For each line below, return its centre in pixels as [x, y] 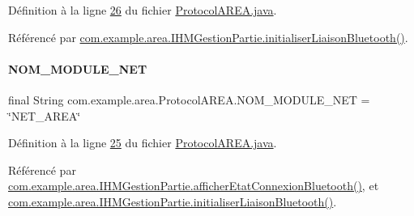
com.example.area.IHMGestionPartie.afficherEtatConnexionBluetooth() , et [194, 186]
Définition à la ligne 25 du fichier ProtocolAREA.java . [143, 143]
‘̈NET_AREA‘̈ [45, 115]
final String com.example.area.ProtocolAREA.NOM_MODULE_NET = [189, 99]
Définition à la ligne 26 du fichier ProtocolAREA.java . [143, 10]
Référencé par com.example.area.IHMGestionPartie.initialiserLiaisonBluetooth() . [208, 37]
